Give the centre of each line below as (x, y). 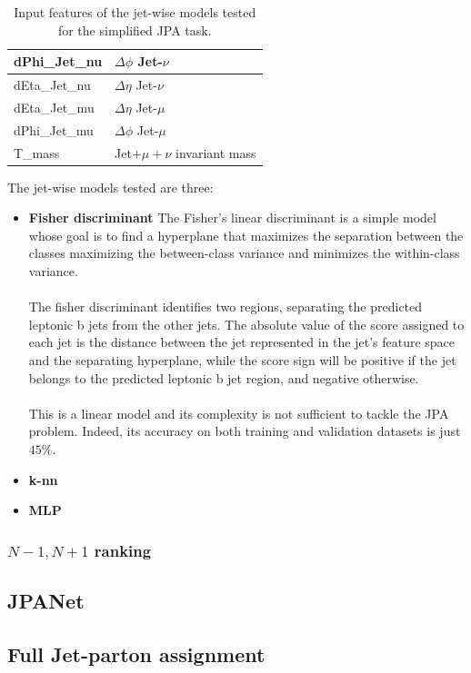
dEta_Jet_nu (52, 85)
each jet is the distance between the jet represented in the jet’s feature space (242, 342)
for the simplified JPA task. (135, 30)
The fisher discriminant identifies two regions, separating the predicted (225, 307)
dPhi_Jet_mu (54, 129)
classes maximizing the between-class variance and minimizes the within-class (244, 253)
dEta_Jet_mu (54, 107)
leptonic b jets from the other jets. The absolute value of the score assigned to (246, 324)
